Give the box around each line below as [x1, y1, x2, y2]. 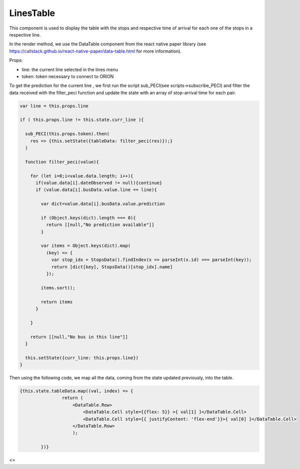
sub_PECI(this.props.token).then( [25, 131, 110, 137]
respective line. [9, 31, 41, 37]
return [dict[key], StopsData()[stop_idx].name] [51, 264, 173, 269]
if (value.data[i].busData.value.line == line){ [35, 187, 157, 192]
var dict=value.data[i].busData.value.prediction [40, 201, 165, 207]
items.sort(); [40, 285, 75, 290]
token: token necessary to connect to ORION [21, 73, 114, 79]
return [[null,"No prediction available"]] [45, 222, 154, 227]
